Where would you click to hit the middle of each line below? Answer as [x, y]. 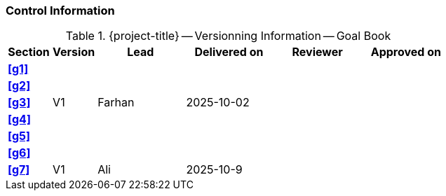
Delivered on [229, 52]
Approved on [406, 52]
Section [29, 52]
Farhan [116, 103]
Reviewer [317, 52]
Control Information [60, 10]
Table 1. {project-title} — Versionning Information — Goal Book [228, 36]
